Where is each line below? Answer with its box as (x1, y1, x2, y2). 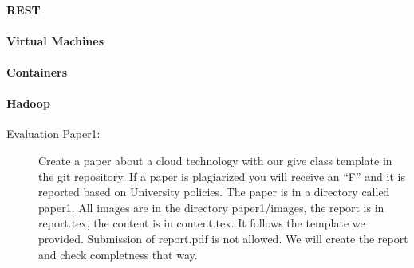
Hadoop (6, 95, 50, 112)
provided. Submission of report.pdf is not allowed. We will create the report (38, 230, 408, 246)
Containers (6, 63, 68, 80)
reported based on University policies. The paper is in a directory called (38, 183, 390, 200)
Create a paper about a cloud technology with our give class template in (38, 152, 392, 168)
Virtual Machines (6, 32, 104, 49)
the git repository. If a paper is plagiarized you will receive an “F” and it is (38, 167, 405, 184)
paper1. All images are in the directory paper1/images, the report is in (38, 199, 384, 215)
